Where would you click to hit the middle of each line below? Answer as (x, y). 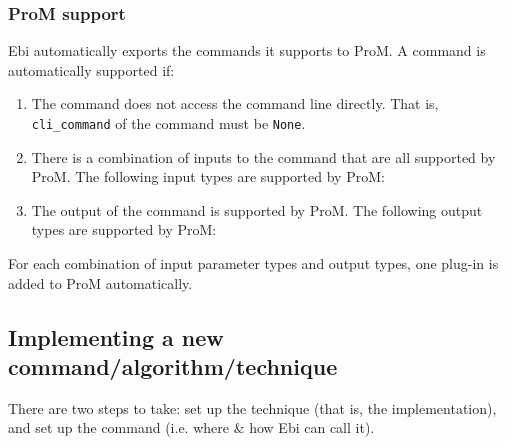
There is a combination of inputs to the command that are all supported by (263, 156)
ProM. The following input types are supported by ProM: (208, 176)
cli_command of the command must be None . (168, 123)
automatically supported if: (91, 69)
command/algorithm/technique (173, 366)
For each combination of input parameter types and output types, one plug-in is (253, 263)
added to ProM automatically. (100, 282)
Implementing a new (116, 336)
